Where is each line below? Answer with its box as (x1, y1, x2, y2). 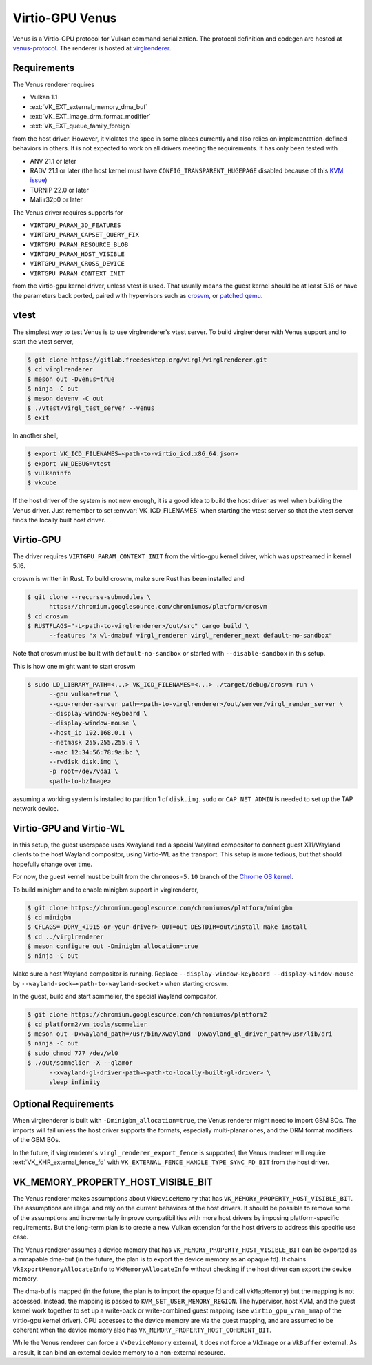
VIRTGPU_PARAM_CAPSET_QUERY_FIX (30, 231, 139, 239)
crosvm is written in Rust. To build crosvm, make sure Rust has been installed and (12, 574, 245, 582)
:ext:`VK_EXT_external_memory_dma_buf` (30, 102, 148, 110)
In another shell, (12, 431, 59, 440)
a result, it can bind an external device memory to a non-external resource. (12, 1348, 226, 1356)
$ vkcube (27, 479, 57, 487)
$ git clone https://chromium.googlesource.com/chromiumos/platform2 (27, 1011, 267, 1019)
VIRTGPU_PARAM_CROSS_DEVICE (30, 259, 125, 268)
